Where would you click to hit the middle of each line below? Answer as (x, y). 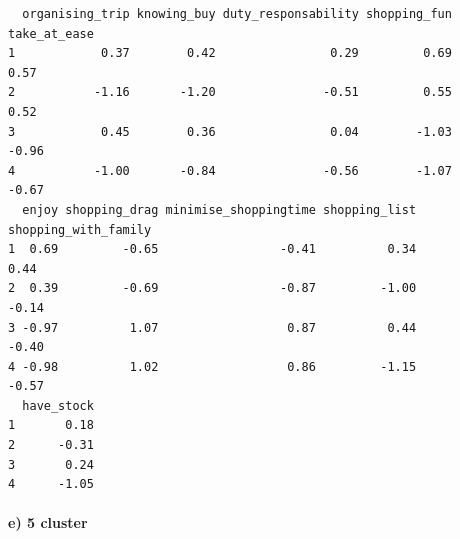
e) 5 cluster (48, 522)
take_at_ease (51, 33)
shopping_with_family (80, 229)
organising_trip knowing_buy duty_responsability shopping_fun (237, 14)
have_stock (58, 405)
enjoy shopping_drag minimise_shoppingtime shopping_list (219, 209)
